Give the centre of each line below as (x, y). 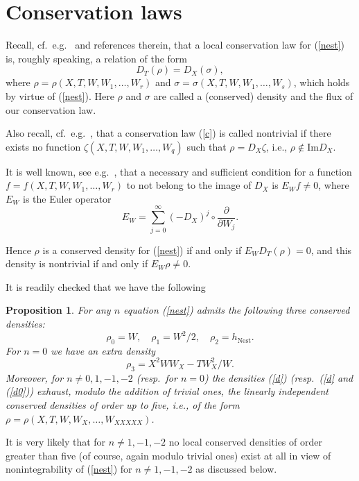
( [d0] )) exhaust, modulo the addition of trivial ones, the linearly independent (167, 391)
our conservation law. (51, 109)
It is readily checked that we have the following (106, 286)
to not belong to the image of (189, 185)
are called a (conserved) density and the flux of (253, 95)
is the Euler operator (67, 198)
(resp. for (157, 377)
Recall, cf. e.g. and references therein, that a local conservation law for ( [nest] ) (175, 45)
